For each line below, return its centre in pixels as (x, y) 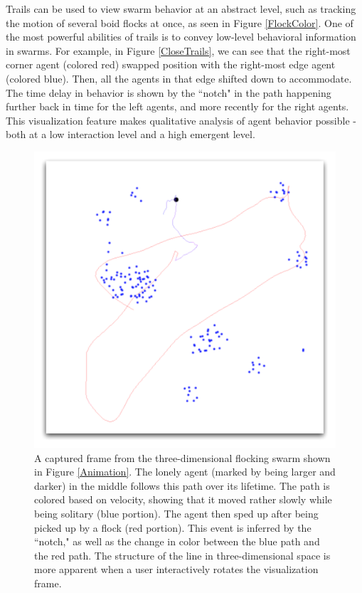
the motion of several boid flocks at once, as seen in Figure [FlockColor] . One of (180, 22)
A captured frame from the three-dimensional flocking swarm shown (182, 457)
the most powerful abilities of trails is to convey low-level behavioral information (181, 37)
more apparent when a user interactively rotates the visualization (176, 569)
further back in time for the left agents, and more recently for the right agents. (177, 106)
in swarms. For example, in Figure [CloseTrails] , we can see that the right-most (178, 50)
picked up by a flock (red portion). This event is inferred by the (173, 527)
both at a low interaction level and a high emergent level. (131, 134)
